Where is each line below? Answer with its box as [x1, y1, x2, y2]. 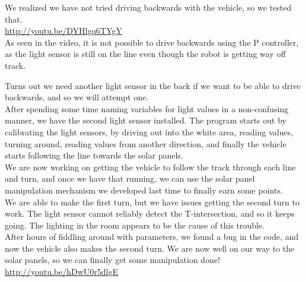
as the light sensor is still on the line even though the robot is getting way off [5, 47, 286, 60]
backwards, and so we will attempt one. [5, 91, 149, 103]
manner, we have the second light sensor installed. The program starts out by [5, 114, 287, 126]
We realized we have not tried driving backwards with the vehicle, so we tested [5, 1, 291, 13]
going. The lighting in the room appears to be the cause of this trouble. [5, 218, 265, 231]
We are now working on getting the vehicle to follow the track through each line [5, 160, 296, 173]
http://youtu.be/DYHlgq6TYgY [5, 24, 122, 37]
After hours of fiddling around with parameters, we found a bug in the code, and [5, 230, 299, 243]
